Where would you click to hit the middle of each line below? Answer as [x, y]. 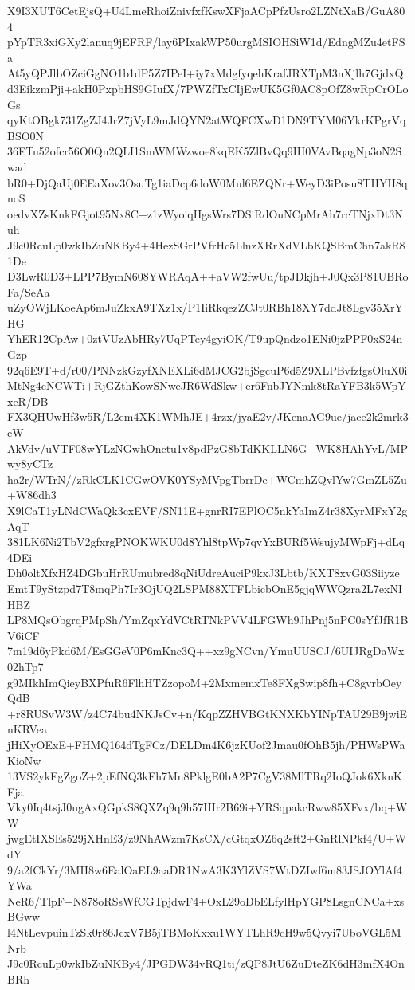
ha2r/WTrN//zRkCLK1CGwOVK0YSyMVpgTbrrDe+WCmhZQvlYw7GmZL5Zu [207, 479]
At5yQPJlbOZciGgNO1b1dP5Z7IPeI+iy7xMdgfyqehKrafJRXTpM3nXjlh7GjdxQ [206, 73]
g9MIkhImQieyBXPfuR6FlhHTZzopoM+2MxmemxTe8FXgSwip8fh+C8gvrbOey [205, 682]
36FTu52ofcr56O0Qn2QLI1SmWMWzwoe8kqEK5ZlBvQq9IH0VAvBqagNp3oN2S [205, 151]
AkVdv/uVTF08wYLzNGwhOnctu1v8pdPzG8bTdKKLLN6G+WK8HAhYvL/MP [208, 448]
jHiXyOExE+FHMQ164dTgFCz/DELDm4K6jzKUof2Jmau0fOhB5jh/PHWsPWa [206, 744]
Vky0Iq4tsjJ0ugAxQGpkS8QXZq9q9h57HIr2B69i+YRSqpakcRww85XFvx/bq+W [207, 807]
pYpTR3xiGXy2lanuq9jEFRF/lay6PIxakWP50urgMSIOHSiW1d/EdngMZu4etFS [206, 42]
